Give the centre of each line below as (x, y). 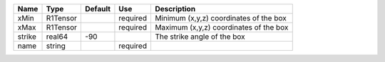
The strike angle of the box (200, 37)
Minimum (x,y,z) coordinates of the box (220, 18)
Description (175, 9)
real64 (57, 37)
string (56, 46)
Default (98, 9)
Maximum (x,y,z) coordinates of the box (221, 27)
